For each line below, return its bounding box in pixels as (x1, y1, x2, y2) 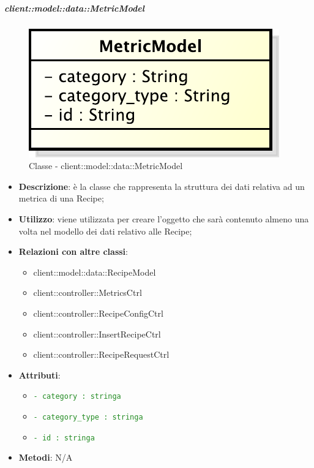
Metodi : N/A (18, 451, 73, 464)
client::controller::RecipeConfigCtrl (33, 306, 163, 319)
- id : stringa (33, 433, 95, 442)
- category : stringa (33, 392, 121, 401)
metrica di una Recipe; (18, 192, 104, 205)
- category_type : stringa (33, 412, 143, 421)
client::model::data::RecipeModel (33, 265, 156, 278)
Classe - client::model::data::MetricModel (29, 159, 183, 172)
